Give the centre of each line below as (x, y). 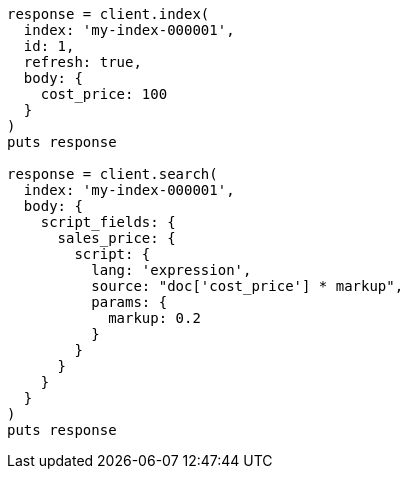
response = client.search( (112, 174)
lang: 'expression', (171, 270)
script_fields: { (108, 222)
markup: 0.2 (154, 318)
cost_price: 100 (104, 94)
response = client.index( (108, 14)
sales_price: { (116, 238)
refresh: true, (82, 62)
